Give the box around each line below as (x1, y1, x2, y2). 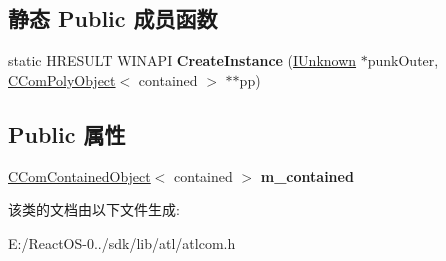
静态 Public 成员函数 (8, 3, 218, 34)
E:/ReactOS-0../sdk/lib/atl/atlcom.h (8, 232, 236, 253)
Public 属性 (8, 118, 126, 149)
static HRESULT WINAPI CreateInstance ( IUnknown (8, 50, 357, 71)
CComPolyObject (8, 69, 116, 90)
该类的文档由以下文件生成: (8, 199, 180, 220)
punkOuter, (367, 50, 439, 71)
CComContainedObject (8, 165, 151, 186)
